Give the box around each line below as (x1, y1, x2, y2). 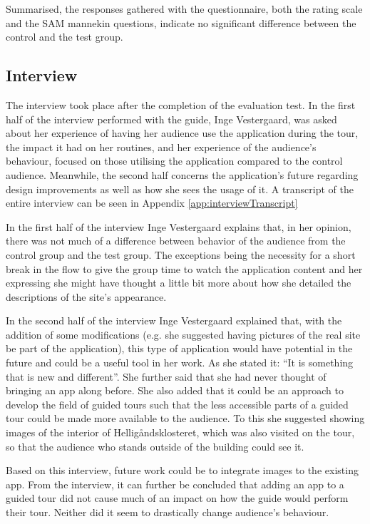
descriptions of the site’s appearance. (6, 289, 167, 304)
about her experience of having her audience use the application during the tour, (6, 125, 359, 140)
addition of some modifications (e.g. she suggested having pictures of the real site (6, 327, 361, 341)
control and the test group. (6, 29, 123, 44)
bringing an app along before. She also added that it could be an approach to (6, 383, 344, 398)
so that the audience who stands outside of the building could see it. (6, 438, 304, 453)
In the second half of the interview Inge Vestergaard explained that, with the (6, 313, 342, 328)
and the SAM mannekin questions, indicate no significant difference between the (6, 15, 356, 30)
